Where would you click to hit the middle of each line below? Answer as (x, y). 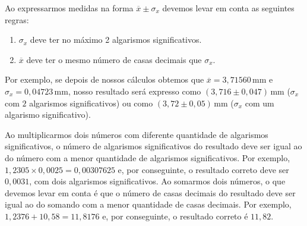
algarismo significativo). (48, 114)
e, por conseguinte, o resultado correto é (175, 216)
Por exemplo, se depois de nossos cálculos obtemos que (105, 79)
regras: (17, 19)
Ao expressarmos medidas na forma (69, 8)
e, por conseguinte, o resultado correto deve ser (203, 169)
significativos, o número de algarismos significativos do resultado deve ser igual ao (153, 146)
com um (259, 103)
